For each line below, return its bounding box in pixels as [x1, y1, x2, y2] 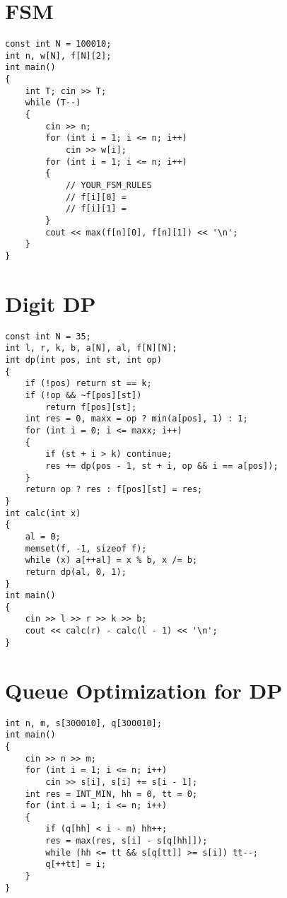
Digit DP [5, 288, 96, 317]
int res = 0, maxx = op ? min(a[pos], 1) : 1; [25, 414, 248, 424]
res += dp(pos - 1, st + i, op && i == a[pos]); [45, 460, 279, 471]
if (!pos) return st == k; [25, 378, 152, 389]
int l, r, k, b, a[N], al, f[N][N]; [5, 343, 177, 354]
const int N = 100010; [5, 39, 112, 49]
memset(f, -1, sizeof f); [25, 543, 147, 554]
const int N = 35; [5, 331, 91, 342]
